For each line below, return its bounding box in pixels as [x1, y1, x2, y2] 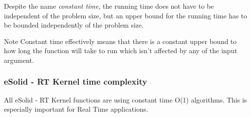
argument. [4, 55, 34, 65]
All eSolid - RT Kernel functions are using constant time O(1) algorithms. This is [4, 94, 247, 104]
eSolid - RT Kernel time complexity [4, 75, 147, 88]
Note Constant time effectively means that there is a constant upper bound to [4, 36, 237, 46]
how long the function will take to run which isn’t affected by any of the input [4, 45, 237, 56]
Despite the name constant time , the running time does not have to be [4, 1, 214, 11]
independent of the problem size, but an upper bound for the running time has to [4, 10, 247, 20]
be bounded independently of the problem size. [4, 20, 144, 30]
